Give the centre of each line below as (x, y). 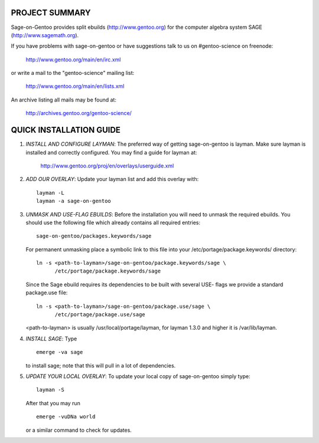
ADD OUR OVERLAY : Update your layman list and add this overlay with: (112, 179)
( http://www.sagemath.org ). (45, 35)
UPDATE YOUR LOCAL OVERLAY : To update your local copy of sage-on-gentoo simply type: (138, 376)
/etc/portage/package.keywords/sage (108, 271)
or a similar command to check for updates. (79, 430)
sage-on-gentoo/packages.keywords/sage (94, 236)
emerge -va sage (60, 352)
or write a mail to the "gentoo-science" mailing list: (73, 73)
